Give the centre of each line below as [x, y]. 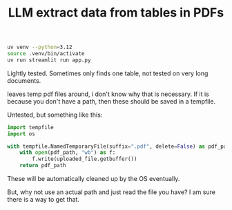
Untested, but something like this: [55, 115]
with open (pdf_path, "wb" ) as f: [68, 153]
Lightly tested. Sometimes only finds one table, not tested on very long [108, 73]
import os [21, 134]
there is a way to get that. [43, 200]
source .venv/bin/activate [46, 54]
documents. [24, 80]
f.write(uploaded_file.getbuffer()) [85, 159]
